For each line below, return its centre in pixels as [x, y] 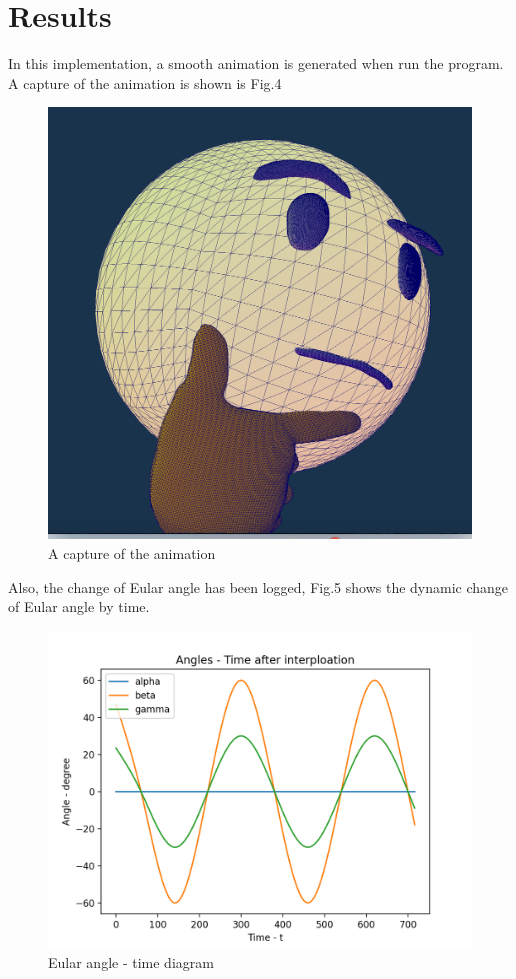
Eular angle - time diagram [131, 962]
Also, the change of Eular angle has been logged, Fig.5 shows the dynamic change [258, 586]
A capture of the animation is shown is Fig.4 [145, 82]
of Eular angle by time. [79, 606]
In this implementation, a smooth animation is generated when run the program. [256, 63]
